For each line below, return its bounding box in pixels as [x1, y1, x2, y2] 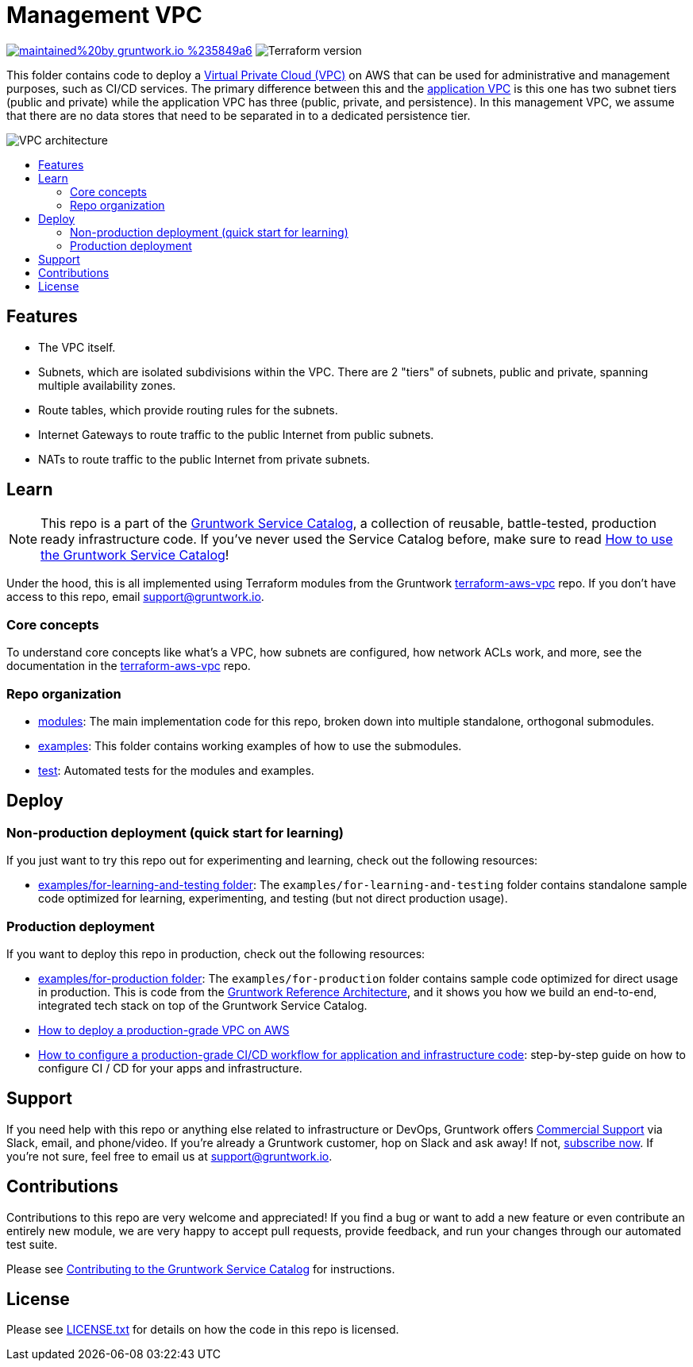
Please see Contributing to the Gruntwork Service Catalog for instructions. [6, 1261, 395, 1276]
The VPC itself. [38, 340, 116, 354]
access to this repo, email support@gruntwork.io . [6, 590, 264, 604]
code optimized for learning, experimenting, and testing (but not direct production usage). [38, 891, 508, 906]
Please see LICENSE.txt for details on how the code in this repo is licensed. [6, 1323, 399, 1337]
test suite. [6, 1237, 58, 1251]
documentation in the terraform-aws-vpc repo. [6, 659, 251, 673]
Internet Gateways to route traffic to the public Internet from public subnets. [38, 427, 434, 441]
